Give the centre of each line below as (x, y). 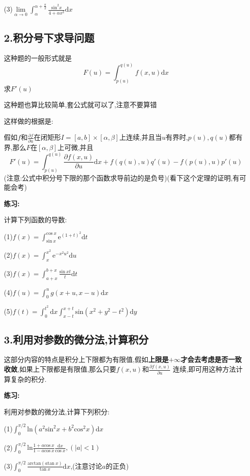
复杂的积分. (28, 379)
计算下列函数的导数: (35, 220)
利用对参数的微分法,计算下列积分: (57, 411)
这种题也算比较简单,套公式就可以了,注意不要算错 (80, 105)
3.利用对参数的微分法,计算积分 (76, 339)
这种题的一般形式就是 (38, 57)
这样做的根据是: (29, 121)
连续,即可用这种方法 (204, 369)
